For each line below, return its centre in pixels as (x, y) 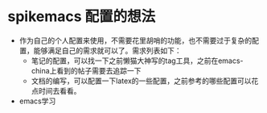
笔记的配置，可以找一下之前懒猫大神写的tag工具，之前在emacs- (137, 61)
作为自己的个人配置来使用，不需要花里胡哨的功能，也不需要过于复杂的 (136, 40)
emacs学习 (37, 101)
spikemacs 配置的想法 (82, 17)
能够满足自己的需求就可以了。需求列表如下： (107, 50)
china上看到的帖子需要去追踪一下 (86, 70)
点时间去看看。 (56, 90)
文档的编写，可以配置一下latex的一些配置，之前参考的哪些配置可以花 (145, 81)
